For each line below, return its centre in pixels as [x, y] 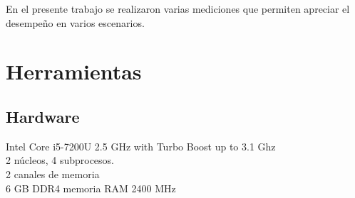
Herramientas [74, 71]
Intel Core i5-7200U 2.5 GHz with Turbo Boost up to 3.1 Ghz [141, 146]
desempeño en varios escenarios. [75, 22]
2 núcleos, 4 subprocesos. [60, 160]
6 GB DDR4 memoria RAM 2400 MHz [91, 188]
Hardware [43, 116]
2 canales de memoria [53, 174]
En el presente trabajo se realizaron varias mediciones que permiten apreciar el [178, 9]
